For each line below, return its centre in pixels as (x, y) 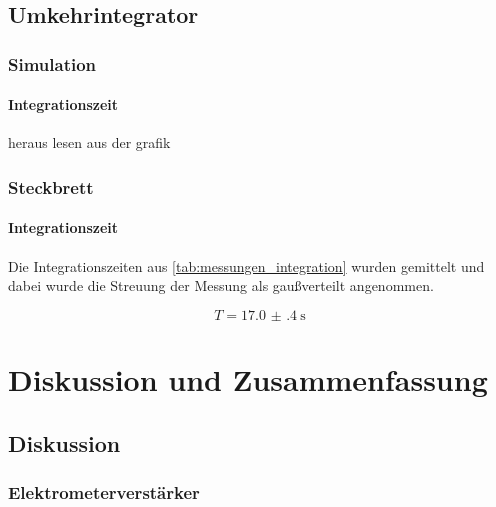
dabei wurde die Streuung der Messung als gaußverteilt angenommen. (221, 285)
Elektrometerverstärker (104, 491)
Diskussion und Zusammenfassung (248, 379)
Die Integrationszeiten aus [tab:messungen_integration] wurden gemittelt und (246, 265)
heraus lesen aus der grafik (89, 142)
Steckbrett (51, 186)
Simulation (52, 63)
